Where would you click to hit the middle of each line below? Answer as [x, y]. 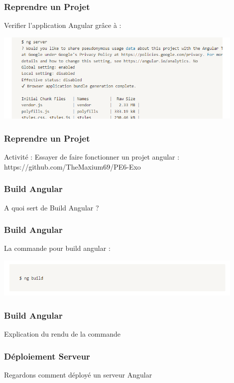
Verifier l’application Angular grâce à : [63, 25]
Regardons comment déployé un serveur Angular [78, 375]
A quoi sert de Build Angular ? [52, 207]
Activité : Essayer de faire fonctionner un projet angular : [92, 157]
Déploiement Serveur [47, 356]
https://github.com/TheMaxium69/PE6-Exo [72, 166]
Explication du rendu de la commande [62, 334]
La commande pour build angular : [57, 248]
